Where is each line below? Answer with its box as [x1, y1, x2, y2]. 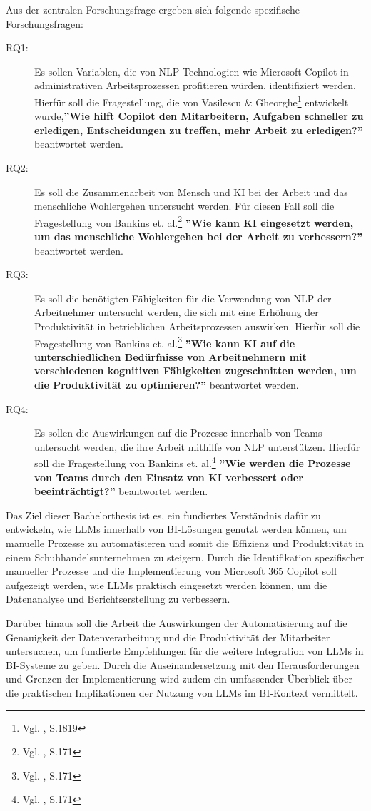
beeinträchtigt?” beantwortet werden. [34, 484, 208, 499]
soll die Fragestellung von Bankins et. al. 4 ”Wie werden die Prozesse [34, 454, 351, 471]
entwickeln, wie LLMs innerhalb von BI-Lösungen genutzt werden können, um [6, 521, 347, 536]
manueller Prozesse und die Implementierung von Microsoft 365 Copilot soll [6, 563, 337, 578]
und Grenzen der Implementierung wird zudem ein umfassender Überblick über [6, 671, 352, 686]
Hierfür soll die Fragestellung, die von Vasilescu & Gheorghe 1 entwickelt [34, 92, 349, 109]
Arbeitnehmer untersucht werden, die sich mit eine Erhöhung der [34, 305, 319, 320]
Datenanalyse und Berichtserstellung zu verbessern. [6, 591, 230, 606]
